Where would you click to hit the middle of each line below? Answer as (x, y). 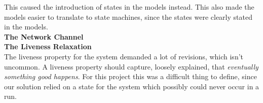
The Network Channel (44, 36)
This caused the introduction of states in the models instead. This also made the (129, 7)
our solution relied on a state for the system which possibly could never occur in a (132, 86)
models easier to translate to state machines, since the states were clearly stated (128, 16)
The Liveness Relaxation (48, 46)
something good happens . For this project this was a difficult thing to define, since (130, 76)
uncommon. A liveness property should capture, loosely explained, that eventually (131, 66)
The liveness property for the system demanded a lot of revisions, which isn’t (124, 56)
